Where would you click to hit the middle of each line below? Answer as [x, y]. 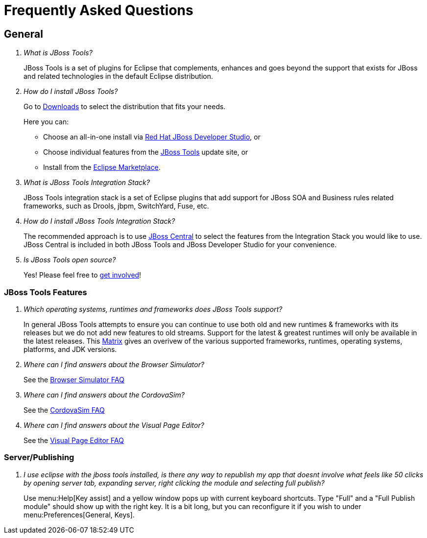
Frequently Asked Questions [99, 10]
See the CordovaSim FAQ [64, 410]
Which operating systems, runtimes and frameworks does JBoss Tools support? [153, 309]
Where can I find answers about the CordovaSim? [104, 395]
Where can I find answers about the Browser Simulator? [114, 364]
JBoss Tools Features [46, 292]
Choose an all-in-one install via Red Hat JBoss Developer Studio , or [152, 137]
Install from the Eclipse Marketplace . [102, 167]
